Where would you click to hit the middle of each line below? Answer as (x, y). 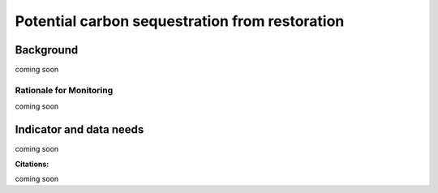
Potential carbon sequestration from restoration (180, 21)
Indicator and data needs (79, 130)
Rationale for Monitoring (64, 90)
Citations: (32, 164)
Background (47, 50)
